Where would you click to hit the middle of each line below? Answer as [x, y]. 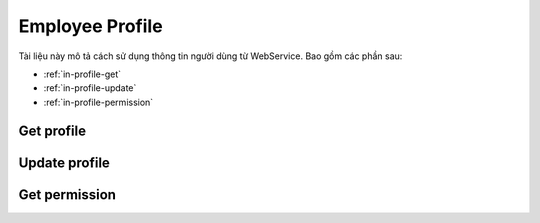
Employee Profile [91, 26]
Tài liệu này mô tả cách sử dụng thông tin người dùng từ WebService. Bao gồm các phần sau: [210, 56]
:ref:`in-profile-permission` [98, 102]
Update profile [64, 162]
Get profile [52, 130]
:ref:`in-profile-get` [82, 74]
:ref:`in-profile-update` [90, 88]
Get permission [67, 194]
